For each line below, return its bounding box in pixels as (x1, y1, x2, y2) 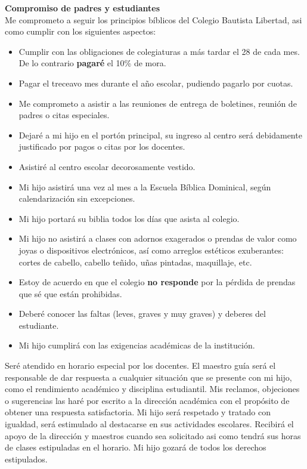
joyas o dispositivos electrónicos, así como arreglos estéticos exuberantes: (18, 243, 284, 256)
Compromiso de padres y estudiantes (5, 2, 160, 14)
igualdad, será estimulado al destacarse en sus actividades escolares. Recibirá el (5, 418, 294, 430)
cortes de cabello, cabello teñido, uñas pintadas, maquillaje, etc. (18, 255, 252, 268)
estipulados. (5, 452, 48, 465)
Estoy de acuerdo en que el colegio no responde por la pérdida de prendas (18, 276, 296, 288)
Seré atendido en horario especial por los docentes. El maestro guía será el (5, 359, 276, 372)
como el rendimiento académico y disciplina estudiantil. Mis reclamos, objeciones (5, 382, 300, 395)
